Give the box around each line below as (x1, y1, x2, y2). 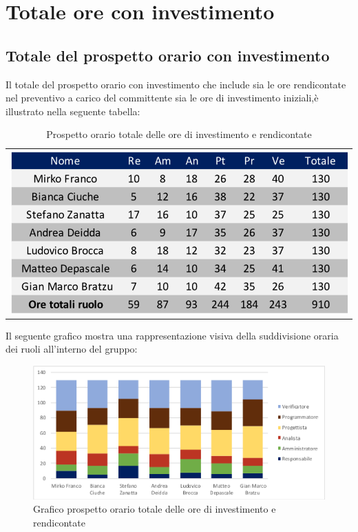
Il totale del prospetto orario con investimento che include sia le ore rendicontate (6, 77, 346, 91)
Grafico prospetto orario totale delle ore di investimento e (33, 502, 276, 516)
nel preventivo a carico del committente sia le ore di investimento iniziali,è (6, 90, 319, 105)
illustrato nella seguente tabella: (6, 104, 140, 118)
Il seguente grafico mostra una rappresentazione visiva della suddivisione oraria (6, 328, 339, 342)
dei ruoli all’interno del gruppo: (6, 342, 138, 356)
